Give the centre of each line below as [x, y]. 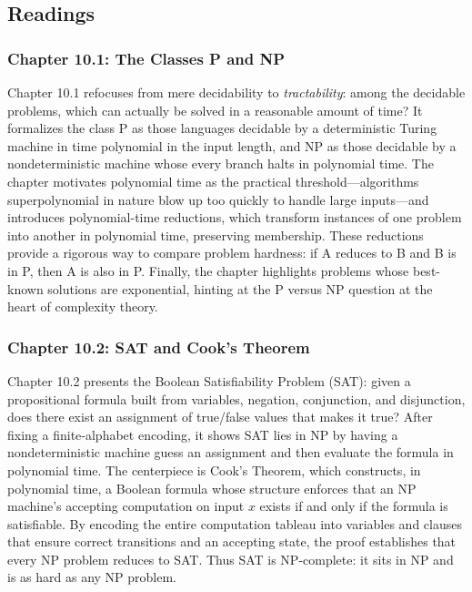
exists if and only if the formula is [354, 506]
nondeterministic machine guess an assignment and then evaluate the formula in [231, 452]
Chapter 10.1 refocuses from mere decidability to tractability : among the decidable [236, 92]
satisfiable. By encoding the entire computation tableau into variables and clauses [235, 523]
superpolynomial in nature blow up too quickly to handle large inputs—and [218, 199]
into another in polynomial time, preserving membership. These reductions [216, 235]
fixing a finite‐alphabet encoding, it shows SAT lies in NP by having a [203, 434]
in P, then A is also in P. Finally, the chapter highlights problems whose [208, 270]
